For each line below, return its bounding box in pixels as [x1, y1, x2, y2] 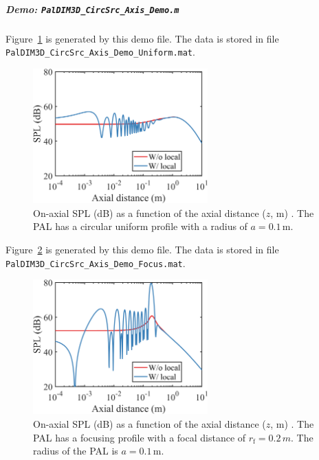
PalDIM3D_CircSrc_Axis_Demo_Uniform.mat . [5, 45, 195, 59]
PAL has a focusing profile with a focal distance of [33, 430, 246, 444]
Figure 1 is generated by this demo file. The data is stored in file [5, 31, 279, 45]
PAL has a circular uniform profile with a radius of [33, 219, 247, 233]
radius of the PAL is [33, 444, 118, 458]
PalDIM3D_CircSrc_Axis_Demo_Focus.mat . [5, 255, 186, 270]
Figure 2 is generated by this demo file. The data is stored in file [5, 242, 279, 256]
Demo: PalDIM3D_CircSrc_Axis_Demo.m [5, 1, 179, 16]
